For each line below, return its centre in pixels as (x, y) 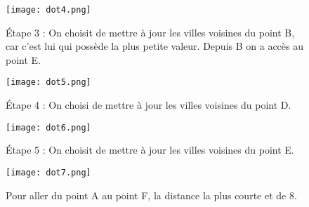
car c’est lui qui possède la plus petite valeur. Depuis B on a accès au (154, 46)
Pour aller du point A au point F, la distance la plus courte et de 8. (151, 195)
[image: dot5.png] (48, 82)
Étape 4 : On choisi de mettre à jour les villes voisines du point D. (149, 105)
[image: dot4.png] (48, 10)
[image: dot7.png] (48, 172)
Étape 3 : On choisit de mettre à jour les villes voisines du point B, (150, 32)
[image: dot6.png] (48, 127)
